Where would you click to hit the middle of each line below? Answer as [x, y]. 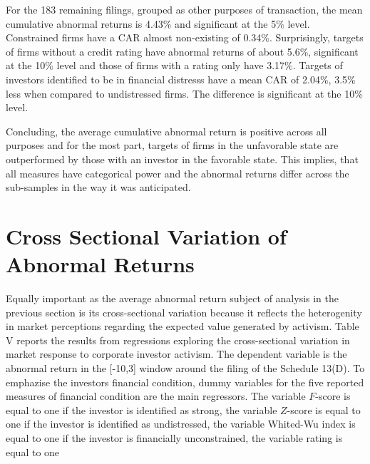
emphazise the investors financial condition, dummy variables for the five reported [185, 382]
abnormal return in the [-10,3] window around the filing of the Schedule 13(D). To [185, 368]
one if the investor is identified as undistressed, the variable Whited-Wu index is [181, 424]
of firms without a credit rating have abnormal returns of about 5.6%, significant [182, 51]
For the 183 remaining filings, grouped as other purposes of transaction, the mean [184, 9]
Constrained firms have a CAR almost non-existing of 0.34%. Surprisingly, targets [185, 37]
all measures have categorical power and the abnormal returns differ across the [178, 173]
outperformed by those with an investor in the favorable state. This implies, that [182, 159]
